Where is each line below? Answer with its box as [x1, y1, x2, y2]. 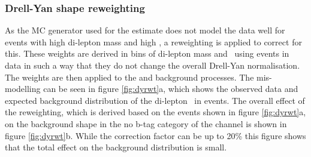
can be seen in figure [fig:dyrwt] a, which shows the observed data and [43, 82, 298, 95]
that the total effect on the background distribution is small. [5, 141, 227, 153]
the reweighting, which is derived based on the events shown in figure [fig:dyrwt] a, [5, 106, 306, 118]
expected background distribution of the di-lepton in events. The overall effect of [5, 94, 305, 106]
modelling [5, 82, 41, 95]
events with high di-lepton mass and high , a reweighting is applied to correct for [5, 35, 302, 48]
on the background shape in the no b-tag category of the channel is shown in [5, 117, 287, 130]
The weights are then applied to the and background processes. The [5, 70, 254, 83]
